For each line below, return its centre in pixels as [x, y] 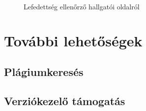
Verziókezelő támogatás [65, 101]
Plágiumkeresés [44, 72]
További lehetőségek [73, 40]
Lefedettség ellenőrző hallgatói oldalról [82, 6]
